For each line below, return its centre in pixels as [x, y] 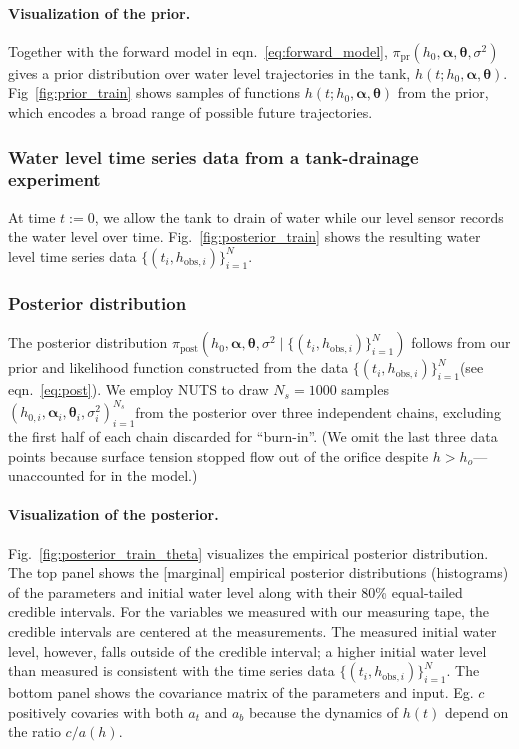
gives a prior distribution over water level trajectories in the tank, [209, 72]
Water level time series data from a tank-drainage [213, 156]
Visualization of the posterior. [113, 514]
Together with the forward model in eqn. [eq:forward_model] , [198, 50]
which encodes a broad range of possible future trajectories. [190, 111]
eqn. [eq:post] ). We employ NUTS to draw [138, 389]
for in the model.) [143, 475]
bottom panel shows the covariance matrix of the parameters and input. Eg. [241, 692]
